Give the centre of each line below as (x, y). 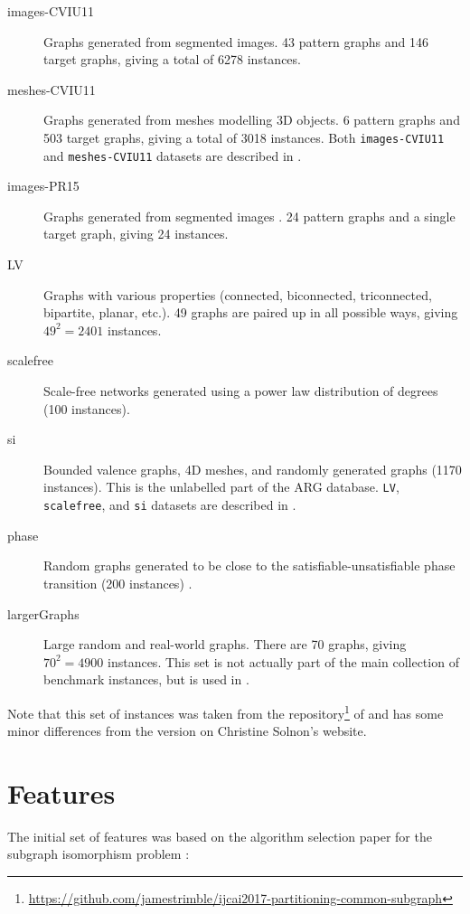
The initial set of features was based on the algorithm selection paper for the (220, 836)
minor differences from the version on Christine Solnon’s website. (187, 731)
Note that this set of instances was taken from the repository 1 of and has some (226, 711)
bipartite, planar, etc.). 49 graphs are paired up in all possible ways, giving (251, 312)
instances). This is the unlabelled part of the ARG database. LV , (221, 487)
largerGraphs (43, 613)
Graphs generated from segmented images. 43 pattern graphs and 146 (236, 41)
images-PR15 (43, 186)
